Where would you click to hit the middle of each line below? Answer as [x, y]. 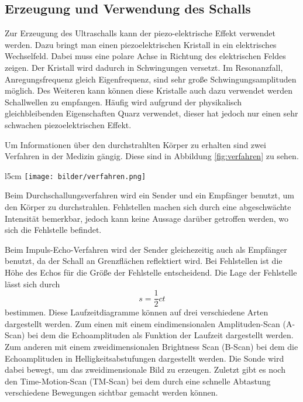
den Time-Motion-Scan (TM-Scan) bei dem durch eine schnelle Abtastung [138, 381]
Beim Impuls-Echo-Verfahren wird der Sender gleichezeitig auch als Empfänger [146, 249]
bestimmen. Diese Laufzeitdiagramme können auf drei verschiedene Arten [137, 312]
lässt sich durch [32, 284]
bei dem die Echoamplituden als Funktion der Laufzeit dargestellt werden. [160, 335]
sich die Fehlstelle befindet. [53, 230]
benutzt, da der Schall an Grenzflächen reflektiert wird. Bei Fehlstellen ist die [144, 261]
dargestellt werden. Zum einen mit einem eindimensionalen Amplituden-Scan [142, 323]
